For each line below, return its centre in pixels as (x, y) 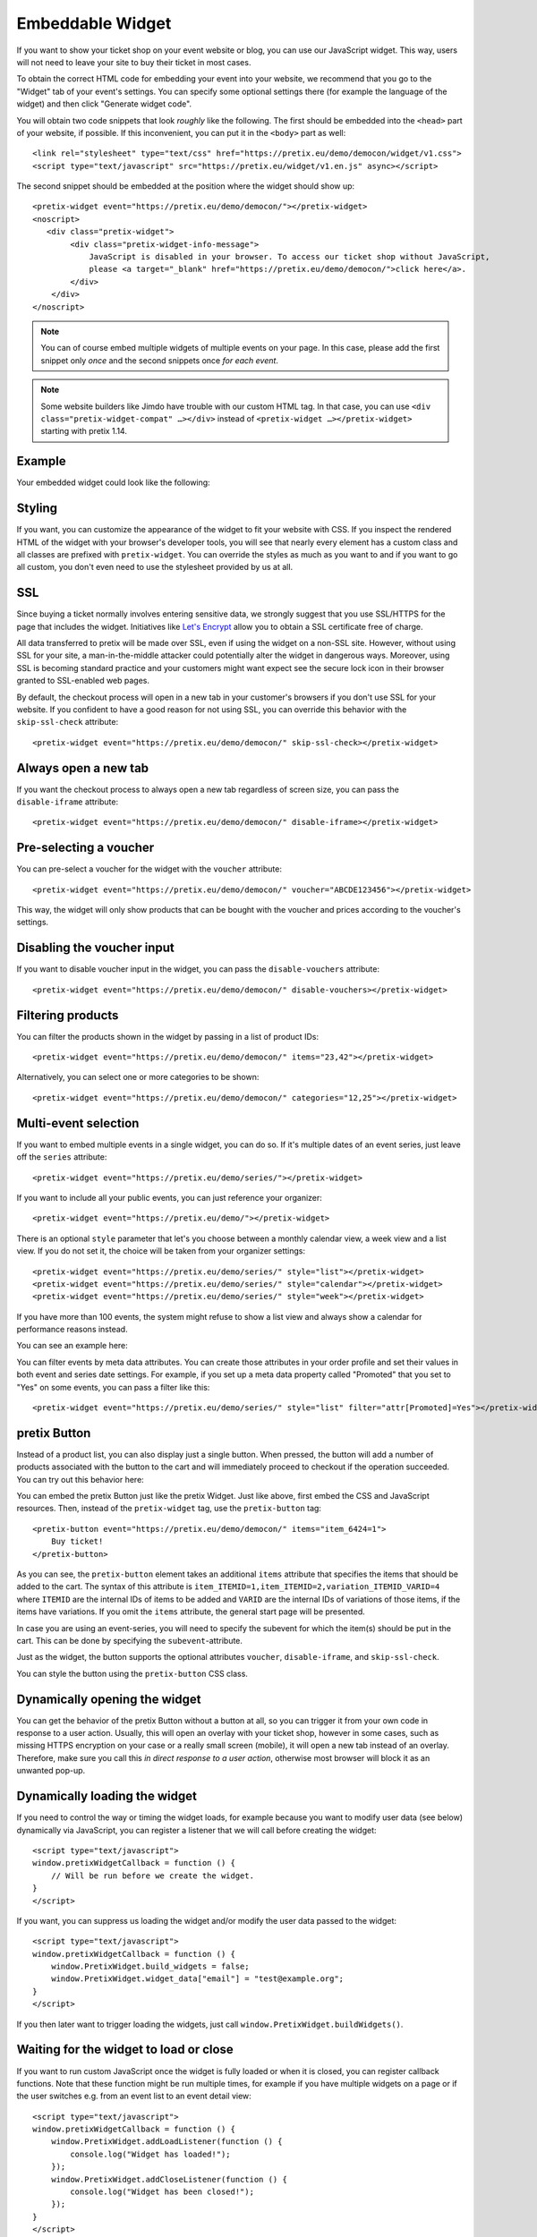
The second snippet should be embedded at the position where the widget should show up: (186, 186)
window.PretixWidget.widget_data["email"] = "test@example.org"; (197, 1979)
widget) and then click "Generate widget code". (104, 104)
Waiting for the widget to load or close (125, 2050)
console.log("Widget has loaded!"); (151, 2154)
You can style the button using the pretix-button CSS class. (132, 1673)
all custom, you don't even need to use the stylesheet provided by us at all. (155, 567)
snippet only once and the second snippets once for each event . (160, 360)
